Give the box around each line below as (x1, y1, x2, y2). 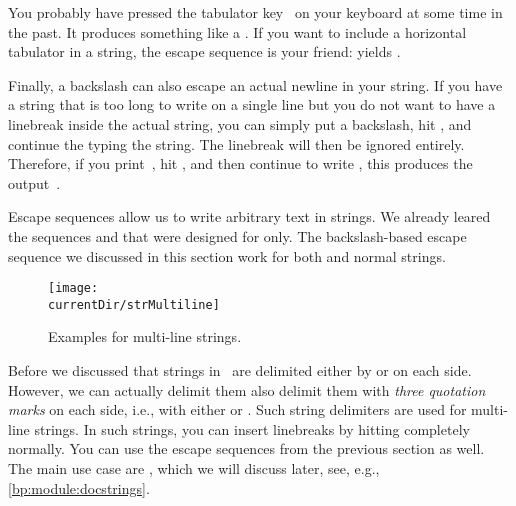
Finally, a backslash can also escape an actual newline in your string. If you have (8, 74, 503, 95)
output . (8, 172, 61, 193)
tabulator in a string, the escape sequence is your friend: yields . (8, 41, 401, 62)
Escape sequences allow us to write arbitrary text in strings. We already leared (8, 206, 491, 227)
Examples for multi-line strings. (48, 326, 242, 347)
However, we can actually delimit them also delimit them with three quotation (8, 379, 486, 400)
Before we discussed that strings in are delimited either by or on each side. (8, 360, 472, 381)
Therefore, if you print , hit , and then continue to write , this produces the (8, 153, 473, 174)
